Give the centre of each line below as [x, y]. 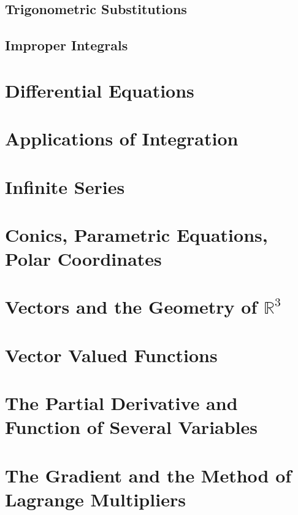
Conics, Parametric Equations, [136, 234]
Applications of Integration [122, 138]
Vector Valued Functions [111, 354]
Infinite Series [65, 186]
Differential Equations [100, 90]
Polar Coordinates [83, 259]
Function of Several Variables [132, 427]
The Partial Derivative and [121, 403]
